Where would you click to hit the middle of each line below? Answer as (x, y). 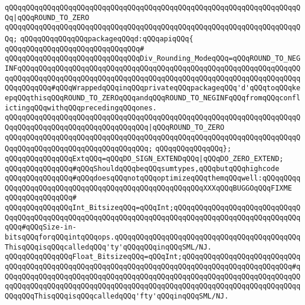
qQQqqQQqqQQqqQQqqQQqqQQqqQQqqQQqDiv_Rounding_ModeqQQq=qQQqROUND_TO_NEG (153, 59)
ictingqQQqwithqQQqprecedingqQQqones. (81, 108)
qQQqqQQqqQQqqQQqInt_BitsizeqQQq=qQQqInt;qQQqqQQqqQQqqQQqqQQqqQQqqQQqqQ (153, 208)
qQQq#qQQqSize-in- (41, 227)
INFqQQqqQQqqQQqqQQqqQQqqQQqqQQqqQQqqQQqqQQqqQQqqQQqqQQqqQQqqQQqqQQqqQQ (153, 68)
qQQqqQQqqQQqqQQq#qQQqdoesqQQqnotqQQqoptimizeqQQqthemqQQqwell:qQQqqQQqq (153, 178)
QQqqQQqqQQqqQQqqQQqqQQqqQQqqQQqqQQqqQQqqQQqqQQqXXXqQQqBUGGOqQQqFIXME (148, 188)
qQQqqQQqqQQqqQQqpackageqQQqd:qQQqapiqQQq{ (107, 39)
